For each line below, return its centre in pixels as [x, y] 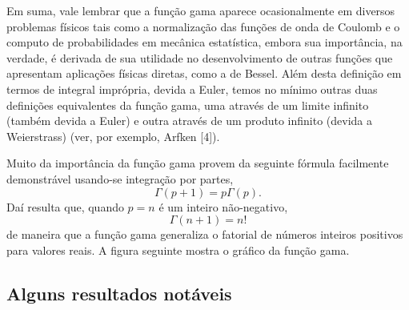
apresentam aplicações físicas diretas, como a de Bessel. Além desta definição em [204, 73]
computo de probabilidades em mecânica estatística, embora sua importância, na [204, 42]
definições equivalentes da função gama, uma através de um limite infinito [188, 105]
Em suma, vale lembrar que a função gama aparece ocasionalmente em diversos [201, 10]
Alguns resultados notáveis [119, 293]
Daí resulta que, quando [65, 206]
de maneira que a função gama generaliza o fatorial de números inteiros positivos [205, 234]
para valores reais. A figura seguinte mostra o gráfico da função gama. [178, 250]
